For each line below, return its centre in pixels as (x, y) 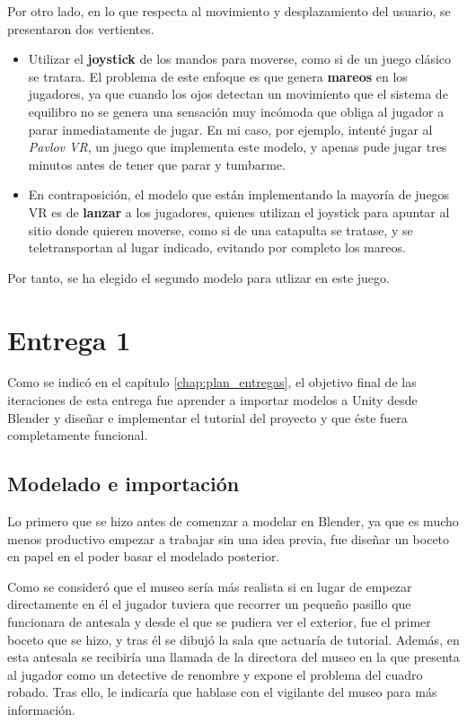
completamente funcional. (78, 435)
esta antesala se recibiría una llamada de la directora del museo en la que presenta (233, 657)
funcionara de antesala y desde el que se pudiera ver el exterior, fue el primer (219, 621)
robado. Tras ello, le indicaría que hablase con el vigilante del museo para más (222, 692)
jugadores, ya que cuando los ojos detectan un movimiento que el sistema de (238, 94)
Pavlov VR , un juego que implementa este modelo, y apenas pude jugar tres (238, 147)
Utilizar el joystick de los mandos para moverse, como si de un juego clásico (240, 59)
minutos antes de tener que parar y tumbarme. (157, 164)
